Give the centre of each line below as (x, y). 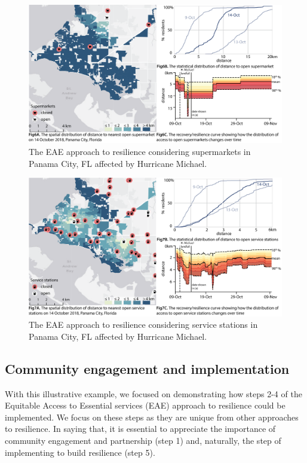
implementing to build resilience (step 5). (80, 452)
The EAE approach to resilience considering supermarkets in (140, 152)
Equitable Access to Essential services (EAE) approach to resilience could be (145, 405)
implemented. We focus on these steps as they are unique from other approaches (152, 417)
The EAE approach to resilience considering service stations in (143, 325)
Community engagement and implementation (147, 368)
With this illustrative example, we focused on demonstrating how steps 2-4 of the (153, 393)
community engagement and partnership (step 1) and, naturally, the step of (143, 441)
